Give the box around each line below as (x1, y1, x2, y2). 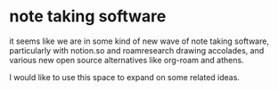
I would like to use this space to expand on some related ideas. (9, 71, 241, 82)
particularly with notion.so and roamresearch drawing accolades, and (9, 45, 265, 55)
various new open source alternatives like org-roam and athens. (9, 54, 244, 65)
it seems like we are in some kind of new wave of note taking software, (9, 36, 270, 46)
